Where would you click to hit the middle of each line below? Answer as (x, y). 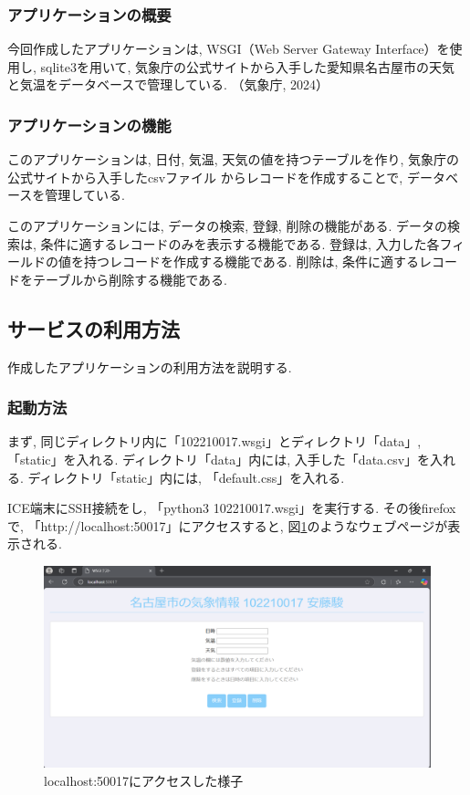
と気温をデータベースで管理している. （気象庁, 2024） (168, 84)
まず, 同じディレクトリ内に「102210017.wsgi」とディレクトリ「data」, (214, 441)
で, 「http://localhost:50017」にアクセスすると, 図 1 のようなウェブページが (228, 525)
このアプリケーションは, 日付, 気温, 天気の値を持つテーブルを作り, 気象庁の (234, 159)
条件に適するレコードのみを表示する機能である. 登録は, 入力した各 (240, 243)
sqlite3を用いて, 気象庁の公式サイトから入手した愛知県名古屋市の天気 (248, 66)
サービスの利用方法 (94, 328)
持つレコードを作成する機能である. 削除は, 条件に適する (251, 262)
